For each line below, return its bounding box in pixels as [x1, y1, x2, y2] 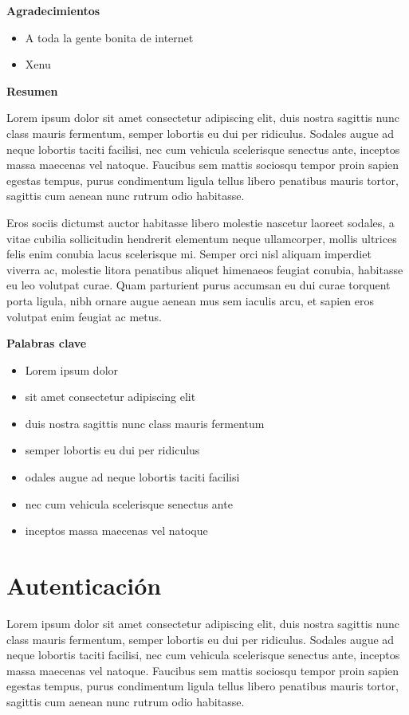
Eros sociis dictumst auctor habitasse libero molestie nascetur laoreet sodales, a [6, 214, 395, 230]
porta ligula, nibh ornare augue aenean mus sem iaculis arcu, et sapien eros [6, 292, 375, 308]
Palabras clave [6, 335, 87, 352]
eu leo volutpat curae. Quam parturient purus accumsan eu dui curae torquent [6, 277, 391, 293]
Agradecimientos [6, 2, 100, 18]
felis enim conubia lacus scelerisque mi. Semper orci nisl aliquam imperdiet [6, 246, 372, 262]
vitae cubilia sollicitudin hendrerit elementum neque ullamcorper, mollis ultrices [6, 230, 397, 246]
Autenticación [6, 569, 162, 602]
